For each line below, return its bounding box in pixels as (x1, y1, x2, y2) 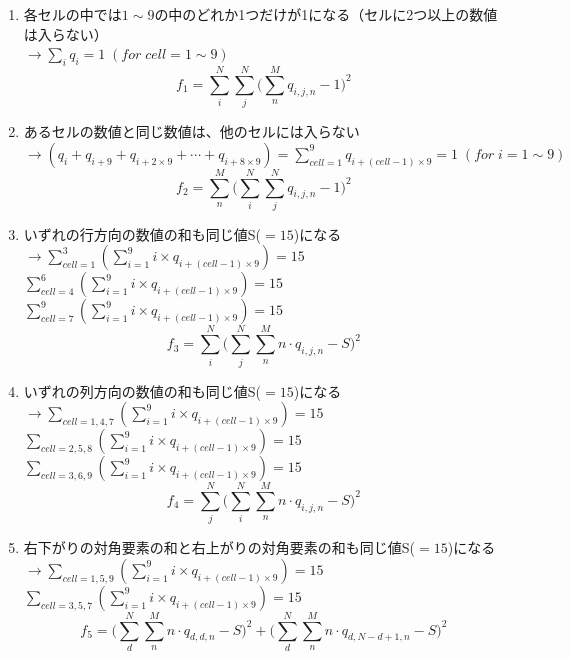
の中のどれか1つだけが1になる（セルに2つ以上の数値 (154, 4, 498, 24)
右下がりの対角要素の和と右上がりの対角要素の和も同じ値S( (23, 537, 416, 558)
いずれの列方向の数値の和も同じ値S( (23, 380, 262, 401)
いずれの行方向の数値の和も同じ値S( (23, 223, 262, 244)
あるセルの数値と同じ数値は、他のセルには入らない (23, 121, 360, 142)
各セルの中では (23, 4, 122, 24)
